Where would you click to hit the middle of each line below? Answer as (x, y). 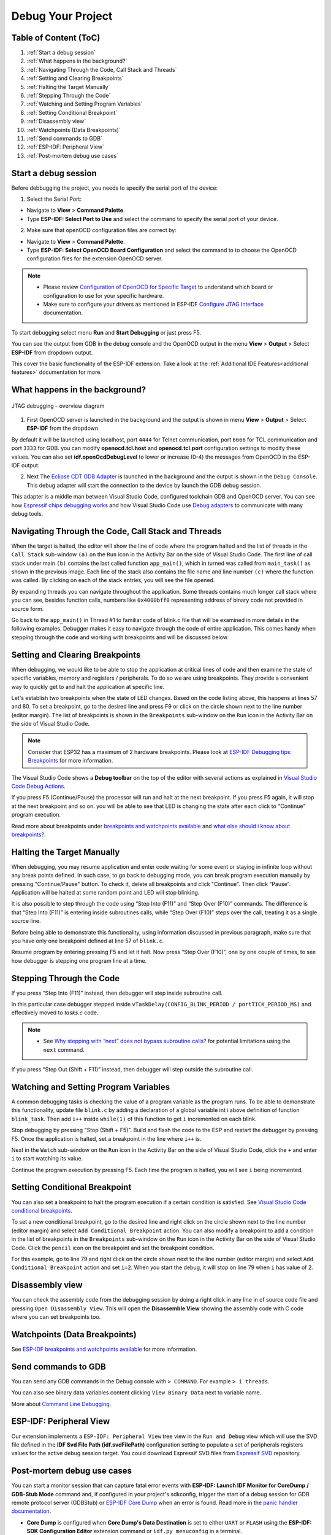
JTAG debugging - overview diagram (58, 406)
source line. (26, 921)
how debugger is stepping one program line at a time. (79, 960)
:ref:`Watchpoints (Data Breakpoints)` (74, 130)
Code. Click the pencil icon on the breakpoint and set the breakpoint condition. (113, 1248)
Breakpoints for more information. (70, 761)
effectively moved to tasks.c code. (55, 1012)
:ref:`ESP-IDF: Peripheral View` (65, 147)
